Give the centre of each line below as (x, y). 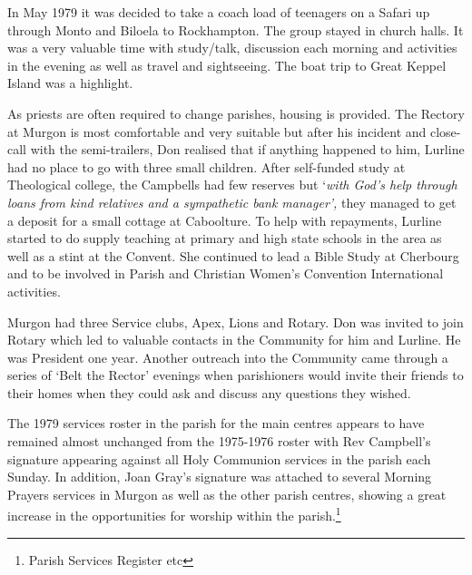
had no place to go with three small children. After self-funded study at (206, 166)
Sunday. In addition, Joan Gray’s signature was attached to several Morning (220, 477)
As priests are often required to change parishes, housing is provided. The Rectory (236, 113)
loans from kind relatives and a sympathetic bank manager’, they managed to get (232, 202)
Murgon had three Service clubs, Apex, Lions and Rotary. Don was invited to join (236, 322)
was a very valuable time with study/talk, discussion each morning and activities (232, 48)
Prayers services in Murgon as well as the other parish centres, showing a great (227, 494)
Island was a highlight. (70, 83)
